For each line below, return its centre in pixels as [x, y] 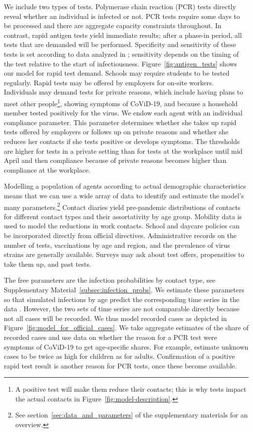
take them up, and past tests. [48, 264]
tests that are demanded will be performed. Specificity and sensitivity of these [120, 44]
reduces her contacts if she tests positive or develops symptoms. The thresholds [122, 141]
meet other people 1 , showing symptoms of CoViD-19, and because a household [121, 102]
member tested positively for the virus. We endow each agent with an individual [123, 113]
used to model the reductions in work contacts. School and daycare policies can [122, 226]
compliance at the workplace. [47, 169]
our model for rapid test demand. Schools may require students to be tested [117, 73]
